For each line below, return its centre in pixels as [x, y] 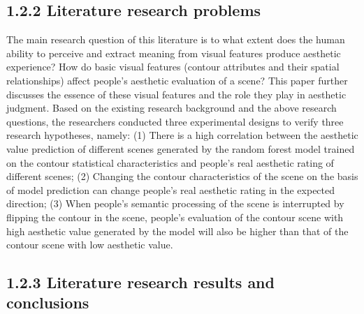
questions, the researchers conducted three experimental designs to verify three [175, 121]
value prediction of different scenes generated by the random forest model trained [181, 148]
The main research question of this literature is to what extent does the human [176, 39]
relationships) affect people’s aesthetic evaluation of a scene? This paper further [177, 80]
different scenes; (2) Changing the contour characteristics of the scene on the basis [182, 176]
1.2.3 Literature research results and [140, 282]
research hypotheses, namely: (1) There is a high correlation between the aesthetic [182, 135]
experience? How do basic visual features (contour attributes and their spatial [173, 67]
